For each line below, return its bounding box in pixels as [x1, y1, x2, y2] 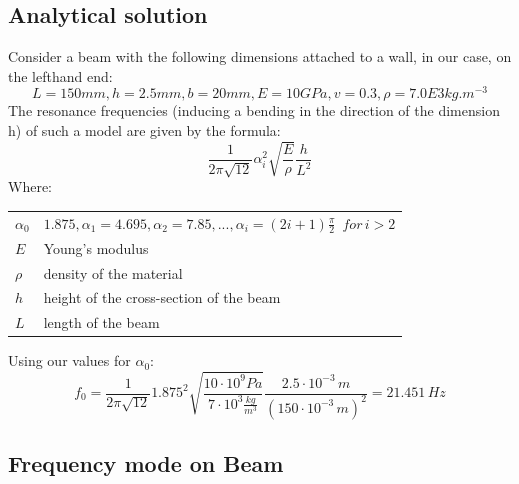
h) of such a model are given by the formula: [8, 120, 281, 141]
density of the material [43, 262, 183, 283]
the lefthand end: [8, 65, 113, 86]
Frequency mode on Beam [8, 448, 284, 479]
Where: [8, 176, 52, 197]
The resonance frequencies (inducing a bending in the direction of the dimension [8, 100, 500, 121]
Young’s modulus [43, 237, 149, 258]
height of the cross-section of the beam [43, 287, 281, 308]
